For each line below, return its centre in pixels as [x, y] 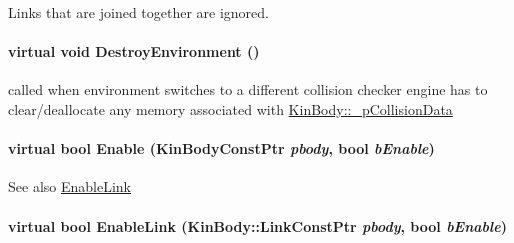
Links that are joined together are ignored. [139, 12]
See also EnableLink [69, 186]
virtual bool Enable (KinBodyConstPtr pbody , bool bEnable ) [221, 148]
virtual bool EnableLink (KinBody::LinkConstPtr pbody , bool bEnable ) [257, 225]
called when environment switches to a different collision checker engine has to [248, 89]
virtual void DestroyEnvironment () [134, 51]
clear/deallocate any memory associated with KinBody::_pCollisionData [230, 108]
